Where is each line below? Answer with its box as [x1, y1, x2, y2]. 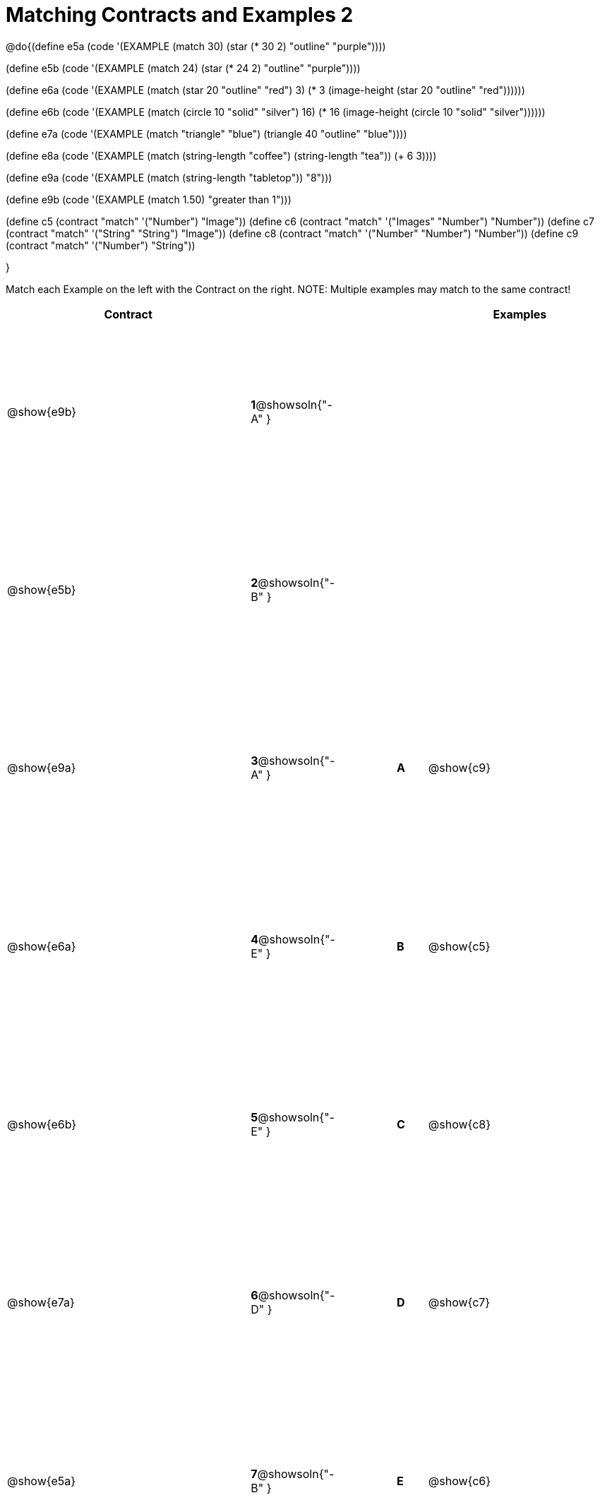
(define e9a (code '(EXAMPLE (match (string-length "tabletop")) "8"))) [6, 171, 332, 184]
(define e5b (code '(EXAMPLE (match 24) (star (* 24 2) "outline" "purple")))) [6, 61, 361, 74]
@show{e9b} [7, 404, 77, 419]
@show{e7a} [7, 1295, 75, 1310]
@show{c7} [428, 1295, 491, 1310]
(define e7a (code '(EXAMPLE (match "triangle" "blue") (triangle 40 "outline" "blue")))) [6, 127, 407, 140]
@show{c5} [428, 939, 491, 953]
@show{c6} [428, 1473, 491, 1488]
